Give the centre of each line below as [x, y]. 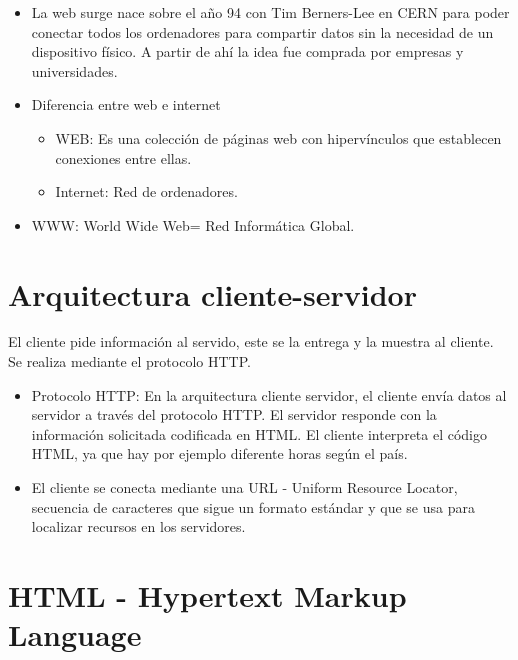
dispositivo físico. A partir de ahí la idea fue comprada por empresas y [247, 51]
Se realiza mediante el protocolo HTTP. [129, 361]
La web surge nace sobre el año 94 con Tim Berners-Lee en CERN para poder [270, 12]
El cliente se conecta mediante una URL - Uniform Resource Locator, [244, 487]
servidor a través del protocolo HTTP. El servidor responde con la [234, 414]
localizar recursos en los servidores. [138, 526]
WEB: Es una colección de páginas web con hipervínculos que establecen [278, 137]
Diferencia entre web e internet [126, 104]
